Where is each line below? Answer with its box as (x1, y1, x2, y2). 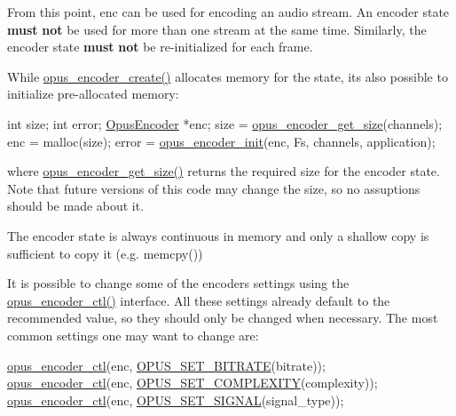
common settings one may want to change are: (7, 325, 259, 344)
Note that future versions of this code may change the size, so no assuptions (7, 179, 421, 197)
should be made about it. (7, 196, 145, 215)
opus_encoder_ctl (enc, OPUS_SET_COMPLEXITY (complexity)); (7, 373, 378, 392)
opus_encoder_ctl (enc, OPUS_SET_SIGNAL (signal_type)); (7, 390, 344, 409)
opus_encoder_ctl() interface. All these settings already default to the (7, 291, 390, 309)
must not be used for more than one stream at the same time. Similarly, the (7, 20, 427, 38)
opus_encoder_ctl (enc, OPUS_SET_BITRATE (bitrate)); (7, 356, 326, 374)
